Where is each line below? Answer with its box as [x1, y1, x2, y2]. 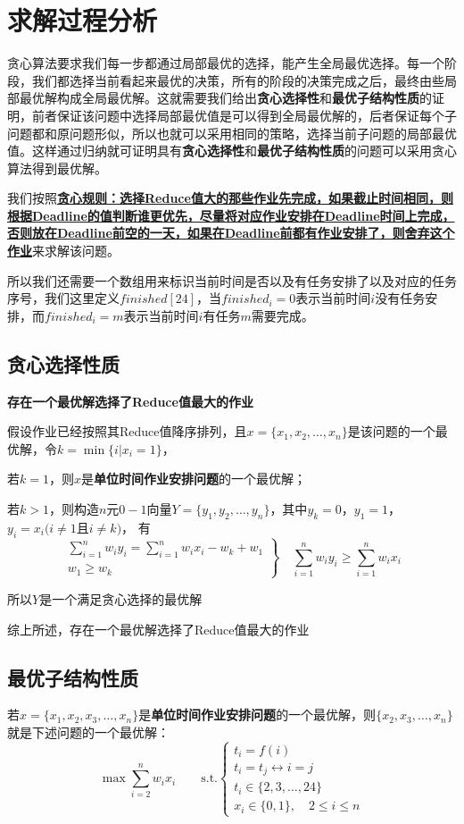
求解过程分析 [7, 2, 158, 38]
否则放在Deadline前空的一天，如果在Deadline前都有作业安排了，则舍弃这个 [7, 223, 455, 242]
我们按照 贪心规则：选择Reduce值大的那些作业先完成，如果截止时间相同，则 [7, 189, 453, 207]
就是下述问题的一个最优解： [7, 722, 170, 741]
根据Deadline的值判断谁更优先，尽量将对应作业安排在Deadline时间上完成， [7, 206, 455, 224]
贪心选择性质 [7, 349, 120, 377]
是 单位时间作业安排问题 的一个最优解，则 [138, 705, 377, 724]
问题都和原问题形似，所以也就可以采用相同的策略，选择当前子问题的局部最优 [7, 123, 457, 142]
